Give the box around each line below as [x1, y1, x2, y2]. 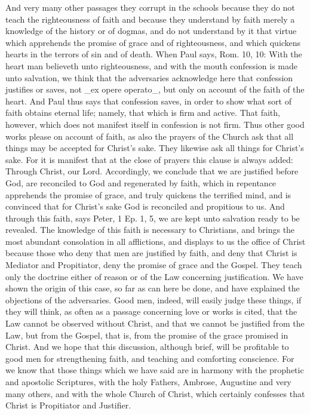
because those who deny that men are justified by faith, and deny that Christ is [5, 247, 297, 259]
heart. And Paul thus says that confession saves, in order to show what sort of [5, 94, 291, 107]
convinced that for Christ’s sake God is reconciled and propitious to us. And [5, 200, 285, 213]
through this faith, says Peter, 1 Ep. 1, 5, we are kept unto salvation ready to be [5, 211, 300, 224]
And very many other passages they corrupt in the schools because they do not [5, 1, 295, 13]
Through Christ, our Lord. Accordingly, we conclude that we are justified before [5, 165, 299, 177]
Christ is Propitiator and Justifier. [5, 399, 131, 411]
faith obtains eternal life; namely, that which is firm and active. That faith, [5, 106, 280, 119]
